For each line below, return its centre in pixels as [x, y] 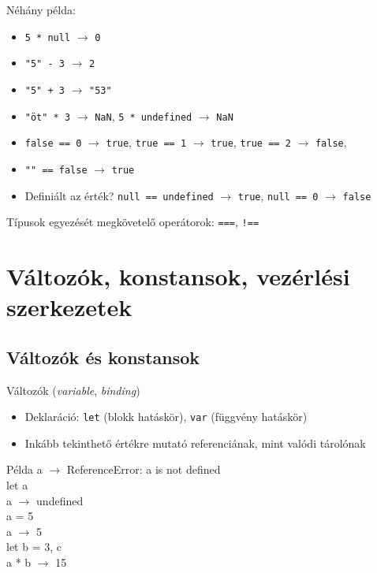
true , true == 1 [146, 142]
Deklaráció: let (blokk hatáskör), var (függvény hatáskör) [166, 417]
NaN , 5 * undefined [144, 115]
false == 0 [53, 144]
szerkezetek [69, 307]
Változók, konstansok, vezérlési [178, 276]
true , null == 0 [278, 195]
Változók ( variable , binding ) [73, 390]
